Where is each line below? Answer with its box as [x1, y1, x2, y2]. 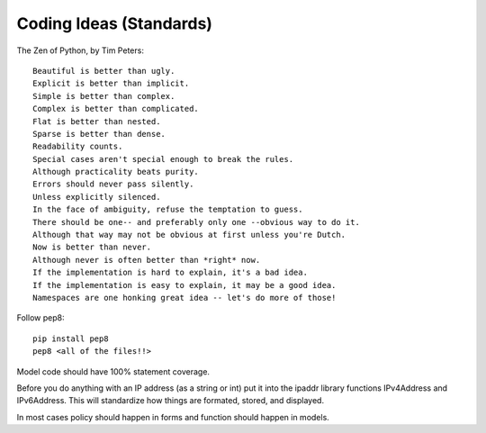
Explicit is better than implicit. [32, 78, 190, 89]
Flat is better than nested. [32, 116, 161, 126]
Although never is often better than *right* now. [32, 255, 261, 265]
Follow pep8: [16, 312, 65, 323]
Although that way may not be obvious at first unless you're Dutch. [32, 230, 346, 240]
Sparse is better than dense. [32, 129, 166, 139]
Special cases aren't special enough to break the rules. [32, 154, 294, 164]
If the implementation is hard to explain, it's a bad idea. [32, 267, 308, 278]
